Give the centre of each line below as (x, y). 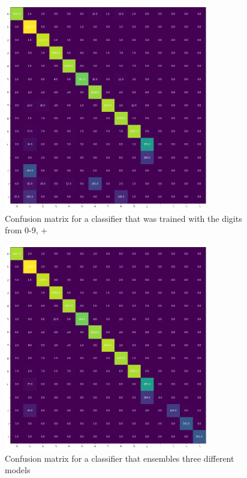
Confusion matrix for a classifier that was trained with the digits (123, 218)
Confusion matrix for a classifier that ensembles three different (120, 458)
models (18, 470)
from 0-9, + (26, 230)
